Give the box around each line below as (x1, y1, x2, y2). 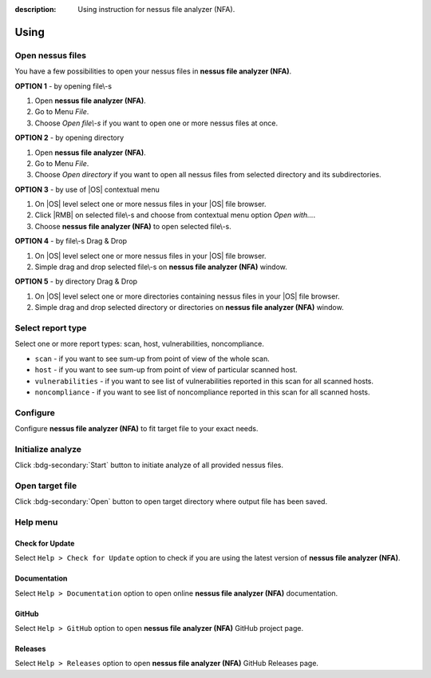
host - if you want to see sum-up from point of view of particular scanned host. (34, 365, 299, 375)
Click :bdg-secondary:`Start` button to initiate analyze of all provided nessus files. (14, 460, 283, 470)
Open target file (14, 480, 77, 491)
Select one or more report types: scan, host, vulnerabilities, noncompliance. (14, 339, 265, 349)
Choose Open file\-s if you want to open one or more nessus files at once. (34, 118, 279, 128)
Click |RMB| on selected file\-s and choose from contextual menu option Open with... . (34, 210, 316, 220)
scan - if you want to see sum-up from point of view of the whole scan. (34, 354, 271, 363)
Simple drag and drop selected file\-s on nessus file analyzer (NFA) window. (34, 262, 287, 272)
